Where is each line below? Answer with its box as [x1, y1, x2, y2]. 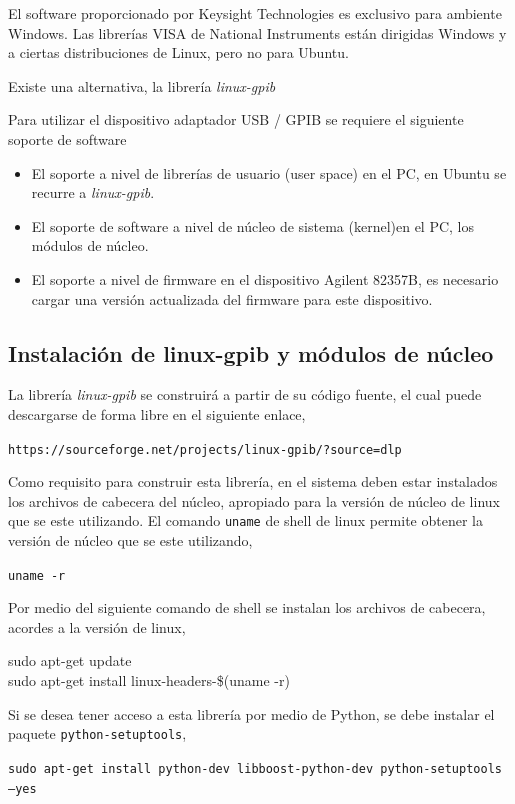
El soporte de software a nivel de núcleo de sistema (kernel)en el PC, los [31, 215, 475, 236]
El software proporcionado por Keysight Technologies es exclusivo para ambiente [8, 3, 502, 23]
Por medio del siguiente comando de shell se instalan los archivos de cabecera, [8, 597, 486, 618]
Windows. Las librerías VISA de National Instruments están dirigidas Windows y [8, 22, 507, 43]
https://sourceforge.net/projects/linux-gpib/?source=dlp [8, 442, 402, 457]
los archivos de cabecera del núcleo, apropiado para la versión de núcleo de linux [8, 490, 500, 511]
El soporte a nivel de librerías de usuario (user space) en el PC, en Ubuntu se [31, 162, 507, 183]
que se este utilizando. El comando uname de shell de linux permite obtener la [8, 510, 483, 531]
